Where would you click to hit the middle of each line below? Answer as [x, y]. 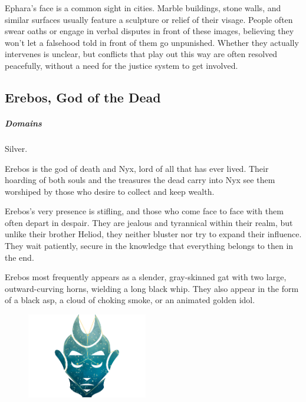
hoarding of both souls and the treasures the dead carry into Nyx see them [140, 180]
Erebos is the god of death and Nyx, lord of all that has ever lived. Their [137, 168]
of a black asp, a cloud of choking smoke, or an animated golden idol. [130, 300]
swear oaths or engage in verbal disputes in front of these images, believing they [149, 31]
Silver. [16, 148]
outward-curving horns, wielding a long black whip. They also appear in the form [152, 288]
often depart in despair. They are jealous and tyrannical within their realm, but [149, 222]
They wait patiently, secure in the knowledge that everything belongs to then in [149, 246]
